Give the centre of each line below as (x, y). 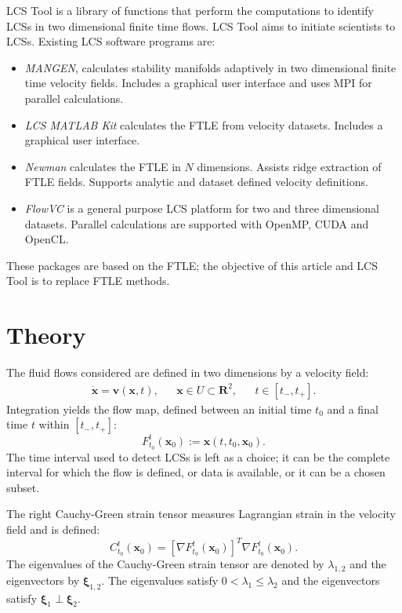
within (54, 424)
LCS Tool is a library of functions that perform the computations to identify (190, 10)
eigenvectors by (43, 580)
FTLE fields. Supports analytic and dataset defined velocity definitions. (196, 182)
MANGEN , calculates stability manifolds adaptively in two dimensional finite (210, 67)
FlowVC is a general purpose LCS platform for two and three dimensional (202, 208)
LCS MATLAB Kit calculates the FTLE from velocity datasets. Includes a (204, 124)
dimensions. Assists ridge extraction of (289, 166)
